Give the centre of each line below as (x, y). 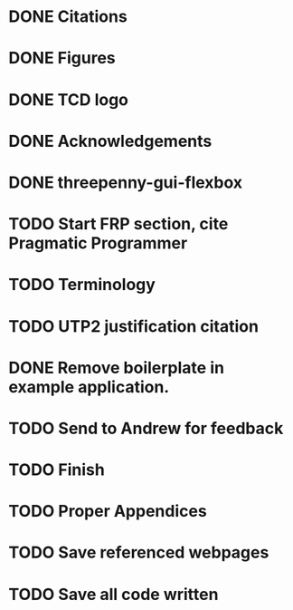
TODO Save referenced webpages (139, 552)
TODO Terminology (82, 285)
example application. (89, 387)
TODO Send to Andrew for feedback (146, 428)
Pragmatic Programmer (98, 243)
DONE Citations (68, 17)
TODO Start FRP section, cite (118, 224)
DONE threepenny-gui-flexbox (126, 182)
